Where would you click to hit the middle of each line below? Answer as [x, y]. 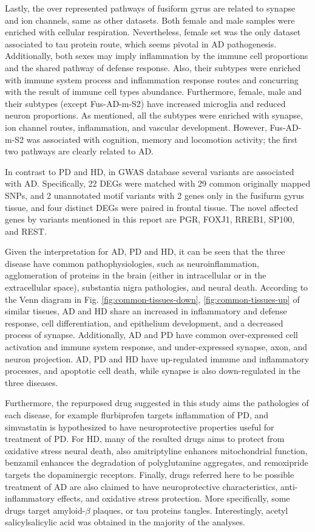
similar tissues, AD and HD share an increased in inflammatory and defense [146, 311]
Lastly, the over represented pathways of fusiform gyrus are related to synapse [150, 8]
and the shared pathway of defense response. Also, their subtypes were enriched [153, 67]
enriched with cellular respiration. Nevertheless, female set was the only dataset [153, 32]
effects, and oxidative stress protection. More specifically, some [174, 498]
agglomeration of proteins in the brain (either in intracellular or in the [136, 275]
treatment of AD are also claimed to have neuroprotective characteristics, [141, 486]
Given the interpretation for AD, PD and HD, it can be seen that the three [145, 251]
